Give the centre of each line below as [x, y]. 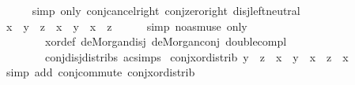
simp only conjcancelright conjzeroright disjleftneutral [166, 10]
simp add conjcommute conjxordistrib [100, 72]
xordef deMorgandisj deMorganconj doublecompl [166, 41]
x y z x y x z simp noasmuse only [127, 26]
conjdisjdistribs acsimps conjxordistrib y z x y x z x [196, 56]
